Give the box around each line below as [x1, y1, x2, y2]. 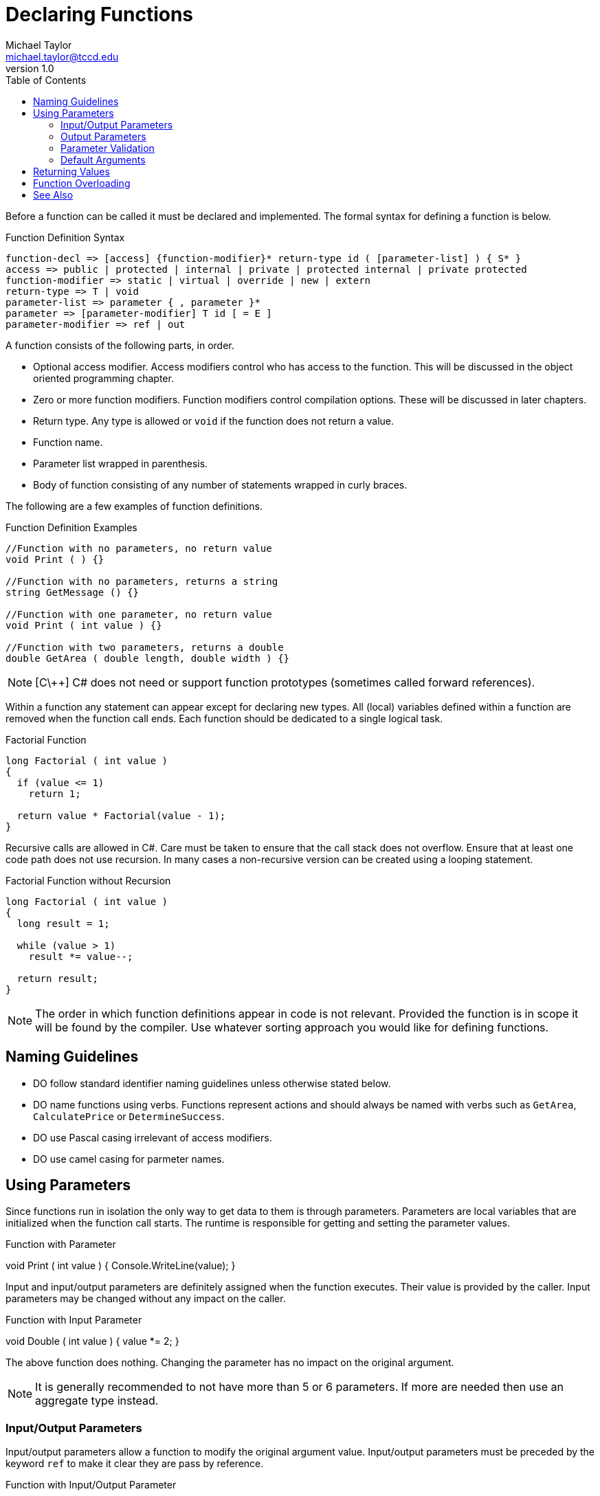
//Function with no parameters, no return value [5, 542, 272, 554]
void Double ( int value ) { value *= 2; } [5, 1335, 179, 1348]
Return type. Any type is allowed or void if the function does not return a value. [33, 414, 395, 427]
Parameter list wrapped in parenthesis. [33, 457, 208, 469]
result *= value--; [28, 950, 133, 962]
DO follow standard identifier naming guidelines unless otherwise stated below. [33, 1077, 391, 1089]
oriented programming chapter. [33, 372, 174, 384]
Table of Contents [5, 74, 87, 86]
